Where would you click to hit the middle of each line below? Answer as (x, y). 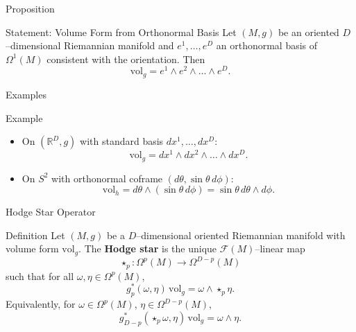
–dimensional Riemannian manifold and (90, 45)
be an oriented (308, 32)
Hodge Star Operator (51, 212)
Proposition (30, 8)
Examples (26, 94)
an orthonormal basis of (267, 45)
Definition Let (35, 235)
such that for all (40, 276)
